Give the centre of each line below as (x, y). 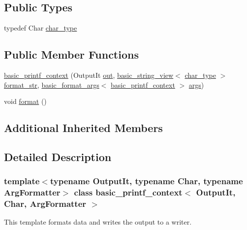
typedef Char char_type (41, 28)
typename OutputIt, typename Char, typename (146, 181)
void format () (25, 101)
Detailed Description (58, 156)
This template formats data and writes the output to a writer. (98, 222)
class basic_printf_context (128, 192)
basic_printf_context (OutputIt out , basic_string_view (89, 75)
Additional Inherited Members (83, 128)
